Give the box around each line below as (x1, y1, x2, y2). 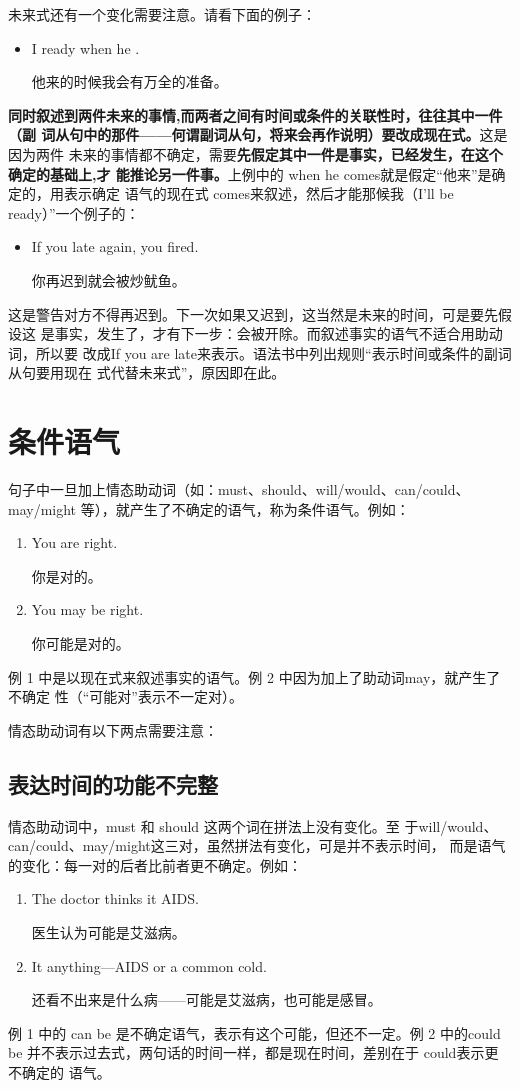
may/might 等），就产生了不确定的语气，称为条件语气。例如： (8, 498, 410, 519)
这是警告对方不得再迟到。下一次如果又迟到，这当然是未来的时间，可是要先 (8, 303, 498, 324)
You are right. (31, 532, 118, 553)
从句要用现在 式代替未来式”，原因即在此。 (8, 362, 286, 383)
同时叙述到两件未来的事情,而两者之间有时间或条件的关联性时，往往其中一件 (8, 104, 503, 125)
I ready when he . (31, 37, 140, 58)
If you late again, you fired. (31, 236, 199, 257)
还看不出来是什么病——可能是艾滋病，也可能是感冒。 (31, 989, 382, 1010)
